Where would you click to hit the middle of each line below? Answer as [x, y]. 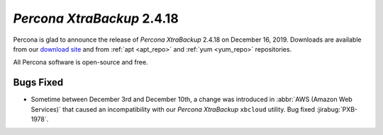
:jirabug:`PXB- [337, 109]
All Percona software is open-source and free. [81, 62]
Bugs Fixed [38, 82]
